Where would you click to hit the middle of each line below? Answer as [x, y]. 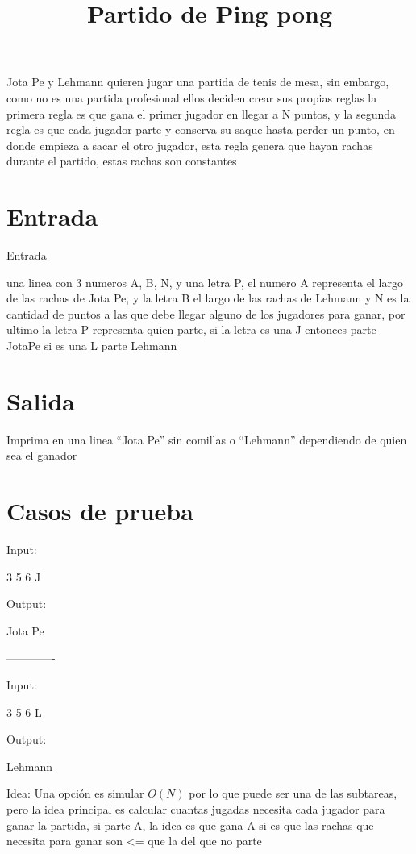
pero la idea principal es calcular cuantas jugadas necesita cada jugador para [196, 809]
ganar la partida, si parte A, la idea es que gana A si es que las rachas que [190, 825]
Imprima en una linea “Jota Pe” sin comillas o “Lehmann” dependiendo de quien [207, 439]
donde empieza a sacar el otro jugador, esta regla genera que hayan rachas [190, 145]
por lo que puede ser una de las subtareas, [293, 793]
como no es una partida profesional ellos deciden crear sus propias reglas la [192, 97]
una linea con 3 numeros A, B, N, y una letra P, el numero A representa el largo [205, 282]
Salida [41, 400]
